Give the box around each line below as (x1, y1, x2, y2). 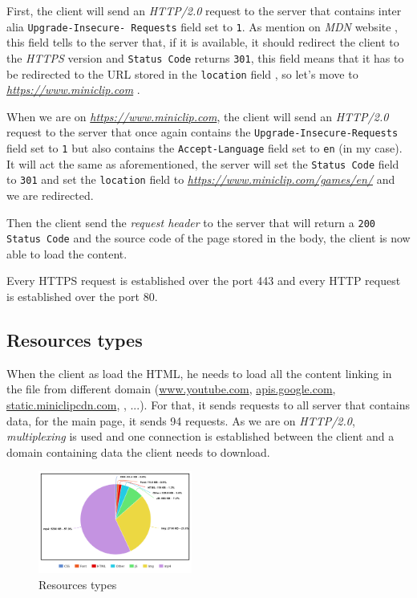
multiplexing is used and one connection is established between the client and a (6, 428, 395, 445)
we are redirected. (6, 186, 94, 203)
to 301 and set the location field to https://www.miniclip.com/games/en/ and (6, 171, 395, 188)
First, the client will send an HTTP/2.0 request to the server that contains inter (6, 2, 402, 18)
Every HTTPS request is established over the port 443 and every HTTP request (6, 272, 401, 289)
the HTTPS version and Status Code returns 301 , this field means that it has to (6, 49, 404, 66)
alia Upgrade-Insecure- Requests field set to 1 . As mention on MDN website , (6, 18, 399, 35)
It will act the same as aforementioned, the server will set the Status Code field (6, 155, 399, 172)
